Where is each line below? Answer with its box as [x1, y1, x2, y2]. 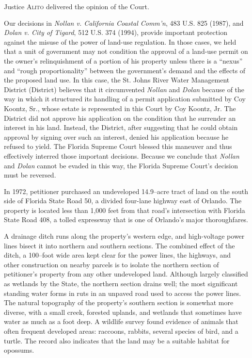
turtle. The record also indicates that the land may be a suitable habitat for [4, 335, 230, 345]
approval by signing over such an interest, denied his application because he [4, 131, 229, 142]
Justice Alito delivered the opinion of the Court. [4, 1, 149, 11]
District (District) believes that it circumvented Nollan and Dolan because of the [4, 84, 245, 94]
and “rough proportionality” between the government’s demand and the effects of [4, 65, 246, 75]
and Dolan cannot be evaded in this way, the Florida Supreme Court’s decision [4, 160, 238, 170]
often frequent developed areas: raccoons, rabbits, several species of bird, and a [4, 326, 238, 336]
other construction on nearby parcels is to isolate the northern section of [4, 259, 219, 269]
